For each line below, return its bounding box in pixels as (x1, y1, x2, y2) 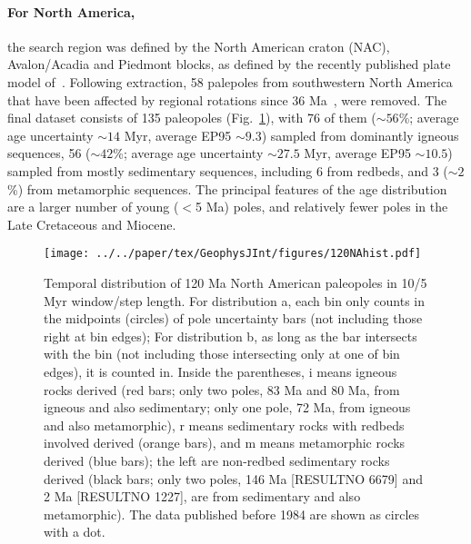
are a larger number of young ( (7, 197, 179, 216)
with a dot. (44, 522, 105, 541)
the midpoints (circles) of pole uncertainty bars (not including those (44, 309, 423, 328)
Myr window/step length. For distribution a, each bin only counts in (44, 291, 426, 310)
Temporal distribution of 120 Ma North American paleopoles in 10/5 (44, 272, 427, 292)
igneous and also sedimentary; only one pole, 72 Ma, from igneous (44, 398, 411, 417)
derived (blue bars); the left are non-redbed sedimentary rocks (44, 450, 390, 470)
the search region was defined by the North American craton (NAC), (7, 36, 390, 55)
